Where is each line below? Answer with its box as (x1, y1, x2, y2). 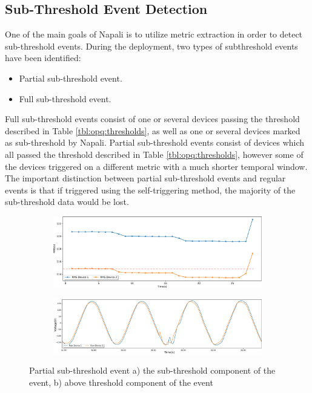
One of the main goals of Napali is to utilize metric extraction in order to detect (5, 28, 303, 41)
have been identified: (5, 51, 81, 64)
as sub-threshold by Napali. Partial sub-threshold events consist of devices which (5, 136, 305, 149)
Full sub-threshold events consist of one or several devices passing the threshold (5, 112, 300, 125)
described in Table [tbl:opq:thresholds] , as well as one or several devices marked (5, 124, 300, 137)
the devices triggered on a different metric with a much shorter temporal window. (5, 160, 308, 172)
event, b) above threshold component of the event (29, 375, 213, 388)
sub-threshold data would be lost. (5, 195, 129, 208)
